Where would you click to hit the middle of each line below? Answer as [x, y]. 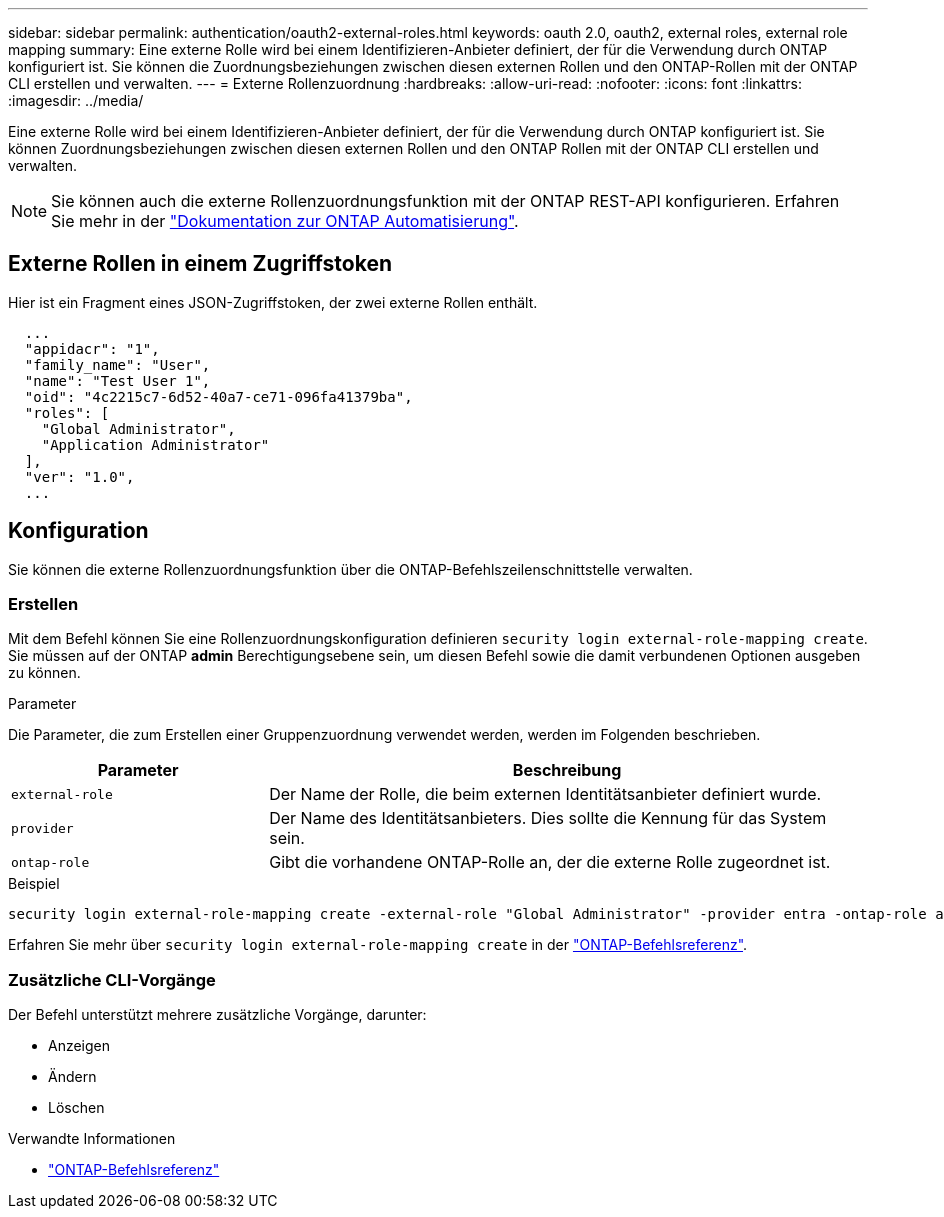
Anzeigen [79, 1046]
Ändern [72, 1077]
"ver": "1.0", [79, 476]
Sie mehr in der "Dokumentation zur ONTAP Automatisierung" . [285, 221]
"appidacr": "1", [92, 348]
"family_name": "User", [117, 364]
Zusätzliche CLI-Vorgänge [112, 979]
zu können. [44, 673]
